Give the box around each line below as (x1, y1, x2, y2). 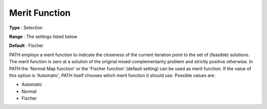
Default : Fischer (9, 42, 44, 49)
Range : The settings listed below (9, 34, 78, 39)
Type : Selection (9, 25, 43, 31)
